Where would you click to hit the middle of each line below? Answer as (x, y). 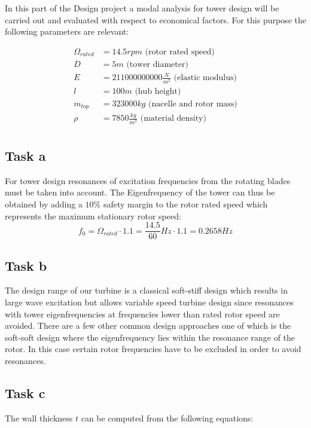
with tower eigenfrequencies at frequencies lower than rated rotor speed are (142, 314)
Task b (26, 265)
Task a (25, 155)
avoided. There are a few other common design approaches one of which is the (148, 325)
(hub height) (158, 91)
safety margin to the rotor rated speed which (185, 204)
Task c (25, 392)
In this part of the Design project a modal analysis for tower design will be (142, 8)
